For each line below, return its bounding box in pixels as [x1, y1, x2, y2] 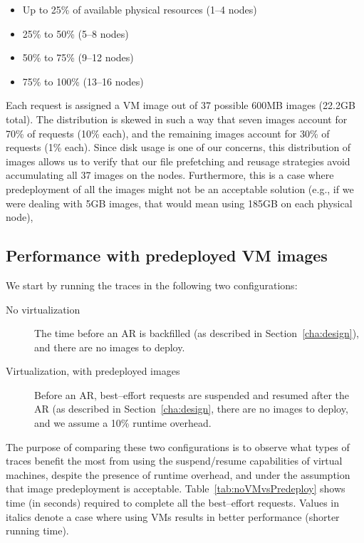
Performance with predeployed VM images [6, 244, 328, 267]
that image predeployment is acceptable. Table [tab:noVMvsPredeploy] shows [6, 481, 345, 496]
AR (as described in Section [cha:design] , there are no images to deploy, [34, 401, 348, 416]
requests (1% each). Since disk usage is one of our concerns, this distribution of [6, 140, 351, 155]
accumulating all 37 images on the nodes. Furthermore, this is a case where [6, 167, 334, 182]
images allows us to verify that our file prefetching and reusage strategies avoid [6, 153, 350, 168]
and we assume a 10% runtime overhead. [34, 415, 212, 430]
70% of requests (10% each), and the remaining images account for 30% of [6, 125, 330, 140]
